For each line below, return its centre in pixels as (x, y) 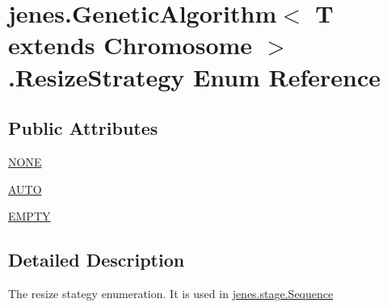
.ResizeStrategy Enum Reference (195, 76)
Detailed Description (97, 260)
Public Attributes (83, 128)
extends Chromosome (130, 45)
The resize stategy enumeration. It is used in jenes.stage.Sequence (171, 293)
